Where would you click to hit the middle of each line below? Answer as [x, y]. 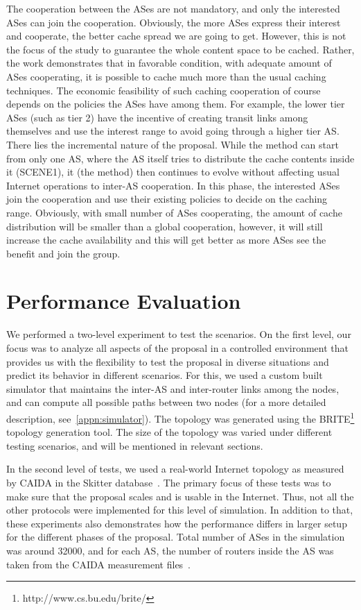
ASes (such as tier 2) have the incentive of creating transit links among [157, 117]
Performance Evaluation [124, 301]
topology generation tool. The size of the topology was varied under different [169, 432]
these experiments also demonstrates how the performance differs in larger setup [177, 523]
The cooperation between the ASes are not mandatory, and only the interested [173, 8]
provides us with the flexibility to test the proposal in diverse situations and [168, 361]
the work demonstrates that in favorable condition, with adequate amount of [169, 63]
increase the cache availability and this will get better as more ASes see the [166, 240]
